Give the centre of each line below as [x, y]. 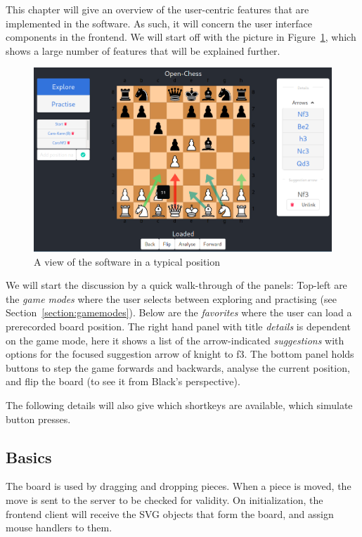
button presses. [38, 419]
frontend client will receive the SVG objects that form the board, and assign [170, 513]
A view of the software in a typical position [127, 261]
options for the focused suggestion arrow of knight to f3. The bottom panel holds [180, 354]
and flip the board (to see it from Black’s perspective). [123, 381]
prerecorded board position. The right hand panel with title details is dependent [178, 326]
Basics [29, 457]
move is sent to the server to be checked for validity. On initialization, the [164, 500]
